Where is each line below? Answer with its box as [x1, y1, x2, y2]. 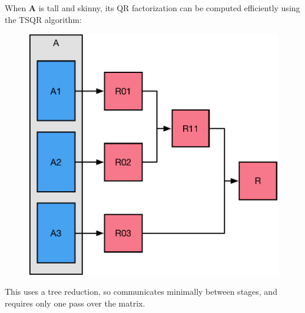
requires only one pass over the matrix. [5, 297, 145, 309]
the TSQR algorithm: [5, 13, 82, 25]
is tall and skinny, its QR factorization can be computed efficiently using [38, 2, 300, 14]
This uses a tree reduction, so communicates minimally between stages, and [5, 285, 277, 298]
